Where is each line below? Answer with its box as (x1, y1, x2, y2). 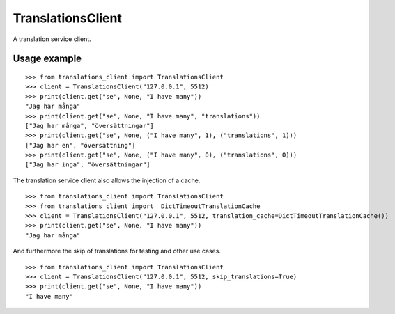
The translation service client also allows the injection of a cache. (13, 176, 201, 185)
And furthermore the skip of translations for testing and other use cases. (13, 247, 221, 256)
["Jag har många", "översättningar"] (25, 122, 155, 129)
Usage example (13, 53, 82, 65)
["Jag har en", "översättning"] (25, 141, 136, 149)
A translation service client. (13, 35, 92, 43)
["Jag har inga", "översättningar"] (25, 161, 150, 168)
